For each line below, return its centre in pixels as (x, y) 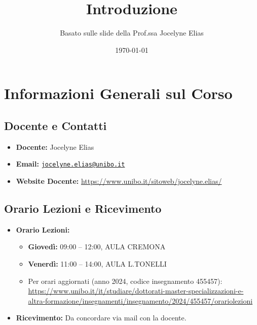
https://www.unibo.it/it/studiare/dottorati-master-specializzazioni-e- (136, 291)
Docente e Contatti (56, 125)
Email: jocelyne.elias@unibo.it (70, 164)
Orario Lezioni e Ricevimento (83, 208)
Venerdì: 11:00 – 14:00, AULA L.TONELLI (97, 263)
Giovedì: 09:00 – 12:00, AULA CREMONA (97, 247)
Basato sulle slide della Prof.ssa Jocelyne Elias (132, 33)
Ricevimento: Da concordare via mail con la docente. (101, 318)
